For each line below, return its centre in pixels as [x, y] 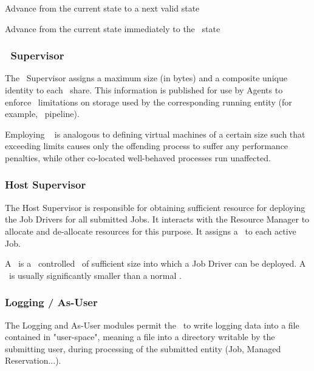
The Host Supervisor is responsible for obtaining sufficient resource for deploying [155, 207]
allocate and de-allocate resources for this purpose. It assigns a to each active [151, 231]
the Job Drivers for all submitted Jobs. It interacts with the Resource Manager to [157, 219]
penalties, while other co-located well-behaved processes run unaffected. [138, 157]
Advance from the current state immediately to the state [113, 28]
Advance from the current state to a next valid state [102, 8]
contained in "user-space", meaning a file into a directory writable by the [140, 337]
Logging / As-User [51, 302]
